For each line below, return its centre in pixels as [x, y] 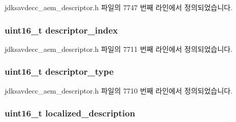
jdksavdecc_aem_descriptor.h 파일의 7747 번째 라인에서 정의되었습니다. [119, 7]
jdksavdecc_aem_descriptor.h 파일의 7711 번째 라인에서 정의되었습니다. [119, 49]
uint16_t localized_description [70, 113]
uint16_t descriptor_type [59, 71]
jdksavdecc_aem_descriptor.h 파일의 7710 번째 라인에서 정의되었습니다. [119, 90]
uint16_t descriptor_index [61, 30]
